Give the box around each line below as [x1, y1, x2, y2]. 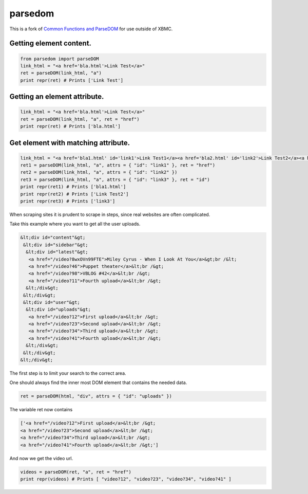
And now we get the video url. [9, 455, 73, 461]
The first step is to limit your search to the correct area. [9, 370, 126, 376]
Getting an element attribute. [9, 93, 104, 101]
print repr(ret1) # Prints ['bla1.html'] [20, 184, 126, 190]
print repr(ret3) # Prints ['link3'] [20, 198, 115, 204]
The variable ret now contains [9, 407, 73, 413]
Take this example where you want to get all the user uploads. [9, 221, 141, 227]
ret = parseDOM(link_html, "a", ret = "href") [20, 116, 140, 122]
